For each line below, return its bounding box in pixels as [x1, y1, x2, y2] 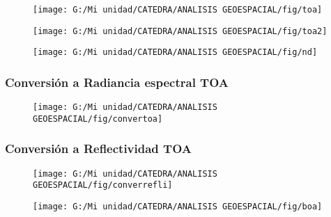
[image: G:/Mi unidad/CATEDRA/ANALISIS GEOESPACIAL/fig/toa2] [33, 26, 328, 36]
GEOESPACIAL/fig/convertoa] [33, 113, 163, 124]
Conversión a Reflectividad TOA [5, 140, 192, 157]
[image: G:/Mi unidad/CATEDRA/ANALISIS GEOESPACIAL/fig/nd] [33, 47, 318, 58]
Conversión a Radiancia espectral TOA [5, 73, 229, 90]
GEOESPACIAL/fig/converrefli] [33, 180, 173, 191]
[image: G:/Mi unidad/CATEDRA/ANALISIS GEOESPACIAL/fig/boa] [33, 202, 323, 212]
